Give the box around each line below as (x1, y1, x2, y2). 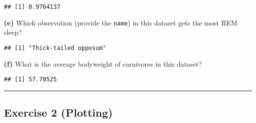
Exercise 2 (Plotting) (4, 105, 113, 120)
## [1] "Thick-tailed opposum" (4, 44, 106, 51)
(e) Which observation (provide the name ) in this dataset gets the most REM (4, 17, 238, 27)
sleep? (4, 27, 22, 37)
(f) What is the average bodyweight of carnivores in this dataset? (4, 58, 202, 69)
